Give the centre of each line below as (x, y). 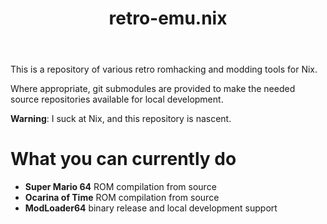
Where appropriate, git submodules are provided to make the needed (153, 89)
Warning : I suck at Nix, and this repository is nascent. (121, 119)
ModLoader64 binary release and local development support (151, 208)
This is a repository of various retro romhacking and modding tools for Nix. (164, 69)
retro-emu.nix (168, 18)
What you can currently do (123, 159)
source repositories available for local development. (117, 99)
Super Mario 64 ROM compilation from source (120, 187)
